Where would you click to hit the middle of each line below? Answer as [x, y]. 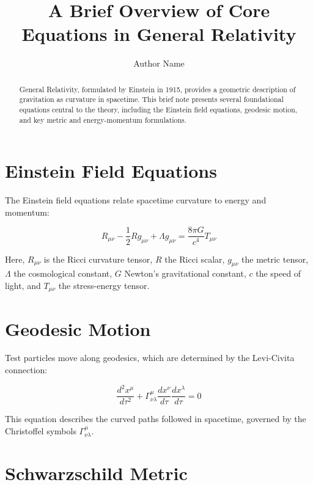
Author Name [159, 63]
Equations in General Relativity [159, 34]
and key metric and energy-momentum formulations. [103, 119]
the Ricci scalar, [195, 259]
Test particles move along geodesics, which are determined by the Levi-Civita [150, 358]
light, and [23, 285]
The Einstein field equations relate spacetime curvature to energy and [136, 200]
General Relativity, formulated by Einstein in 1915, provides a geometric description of [157, 89]
